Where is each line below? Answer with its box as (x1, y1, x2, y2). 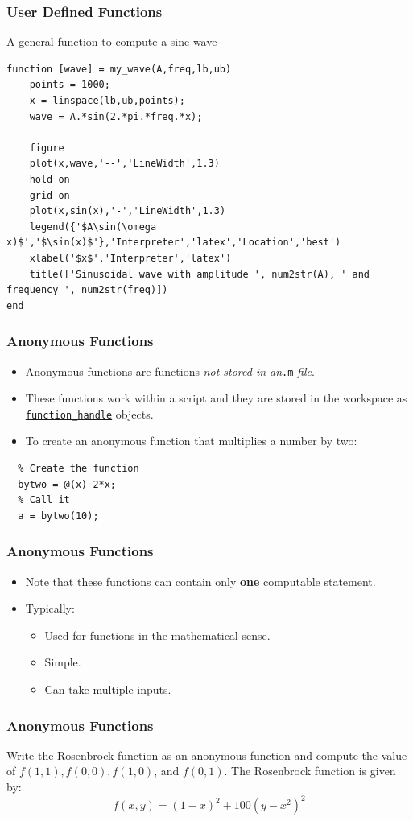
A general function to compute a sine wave (6, 33, 217, 50)
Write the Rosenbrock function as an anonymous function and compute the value (6, 746, 407, 763)
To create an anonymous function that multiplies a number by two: (25, 432, 357, 449)
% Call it (18, 494, 70, 506)
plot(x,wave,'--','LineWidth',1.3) (29, 158, 220, 170)
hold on (29, 173, 70, 185)
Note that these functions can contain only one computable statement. (25, 572, 376, 589)
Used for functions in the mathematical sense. (44, 626, 271, 643)
